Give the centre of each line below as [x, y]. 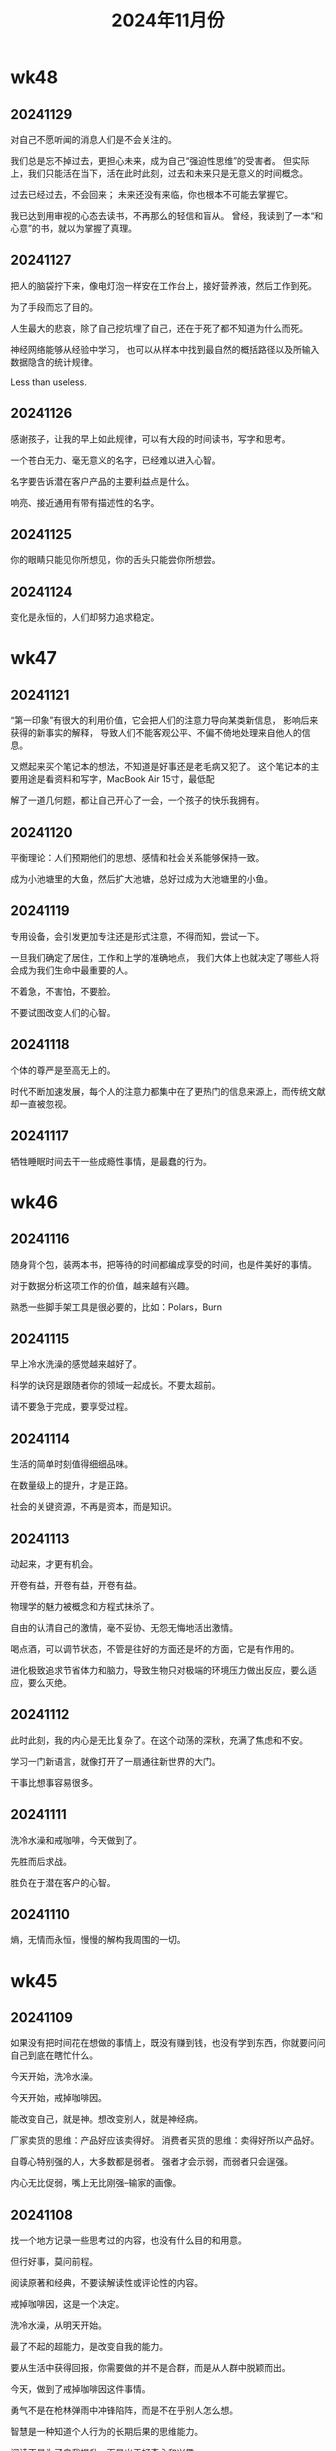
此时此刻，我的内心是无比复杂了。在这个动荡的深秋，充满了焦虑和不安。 [159, 1740]
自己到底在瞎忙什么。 [54, 2055]
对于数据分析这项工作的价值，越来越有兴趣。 [102, 1285]
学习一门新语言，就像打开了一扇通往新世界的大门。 [115, 1761]
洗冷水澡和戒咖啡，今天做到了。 [76, 1840]
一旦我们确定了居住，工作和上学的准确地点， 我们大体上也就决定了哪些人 [160, 957]
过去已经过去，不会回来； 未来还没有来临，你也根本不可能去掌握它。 [151, 194]
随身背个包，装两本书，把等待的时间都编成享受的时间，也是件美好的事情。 [163, 1264]
